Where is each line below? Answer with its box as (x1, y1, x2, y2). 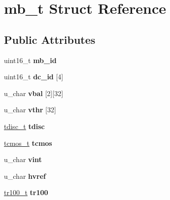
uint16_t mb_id (4, 55, 57, 65)
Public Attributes (4, 32, 96, 47)
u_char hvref (4, 170, 46, 181)
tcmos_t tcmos (4, 137, 52, 148)
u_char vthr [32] (4, 104, 56, 115)
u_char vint (4, 154, 42, 165)
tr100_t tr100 (4, 187, 48, 198)
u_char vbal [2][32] (4, 88, 64, 98)
